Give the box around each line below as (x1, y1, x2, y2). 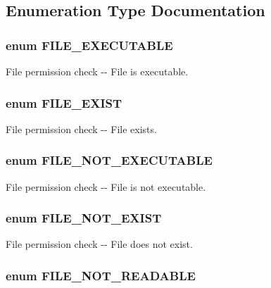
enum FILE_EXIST (6, 94, 122, 111)
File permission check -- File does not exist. (6, 237, 193, 251)
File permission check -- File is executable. (6, 64, 189, 78)
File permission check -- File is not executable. (6, 179, 206, 194)
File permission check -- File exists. (6, 121, 157, 136)
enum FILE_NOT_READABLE (6, 266, 196, 284)
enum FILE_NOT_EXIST (6, 209, 162, 227)
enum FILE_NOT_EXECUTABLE (6, 151, 213, 169)
